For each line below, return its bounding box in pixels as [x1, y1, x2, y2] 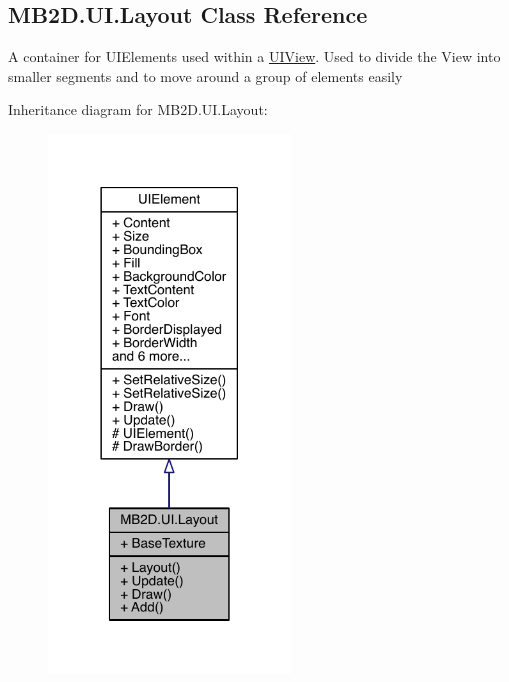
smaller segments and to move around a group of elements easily [8, 65, 403, 86]
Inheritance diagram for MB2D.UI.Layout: [8, 99, 268, 120]
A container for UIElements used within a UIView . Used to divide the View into [8, 46, 501, 67]
